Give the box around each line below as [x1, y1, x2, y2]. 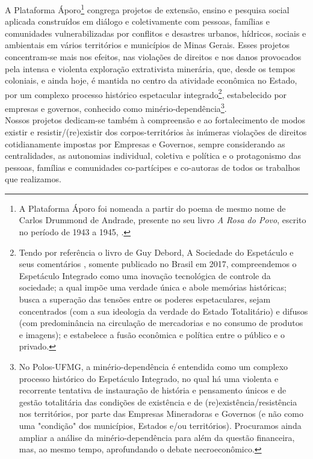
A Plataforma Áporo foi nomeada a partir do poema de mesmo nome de [19, 202, 286, 214]
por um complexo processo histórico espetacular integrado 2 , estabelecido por [5, 86, 287, 100]
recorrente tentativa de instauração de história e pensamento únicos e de [19, 384, 287, 396]
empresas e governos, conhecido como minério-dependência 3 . [5, 100, 227, 114]
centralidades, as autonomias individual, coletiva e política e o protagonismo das [5, 149, 302, 162]
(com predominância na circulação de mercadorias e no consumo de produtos [19, 316, 303, 329]
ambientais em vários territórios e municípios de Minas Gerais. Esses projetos [5, 39, 290, 51]
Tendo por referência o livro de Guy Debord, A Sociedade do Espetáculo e [19, 245, 294, 258]
